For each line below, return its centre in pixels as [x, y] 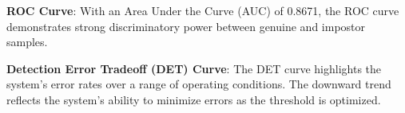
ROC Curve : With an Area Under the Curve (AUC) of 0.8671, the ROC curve [203, 10]
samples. [27, 42]
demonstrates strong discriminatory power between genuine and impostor [186, 26]
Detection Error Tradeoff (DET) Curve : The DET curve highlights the [194, 68]
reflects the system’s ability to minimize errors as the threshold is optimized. [194, 99]
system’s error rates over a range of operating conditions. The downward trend [199, 84]
